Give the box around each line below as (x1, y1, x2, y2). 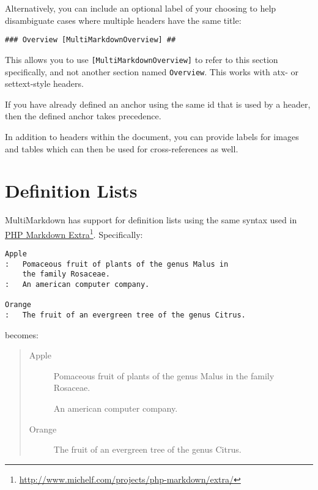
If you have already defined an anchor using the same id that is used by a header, (5, 97, 311, 110)
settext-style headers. (5, 77, 84, 90)
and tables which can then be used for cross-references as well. (5, 142, 239, 155)
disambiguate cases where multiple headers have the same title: (5, 13, 242, 26)
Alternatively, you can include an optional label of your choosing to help (5, 2, 276, 14)
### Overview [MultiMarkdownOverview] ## (5, 35, 176, 45)
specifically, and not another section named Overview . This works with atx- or (5, 65, 299, 78)
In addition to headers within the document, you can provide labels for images (5, 130, 299, 143)
